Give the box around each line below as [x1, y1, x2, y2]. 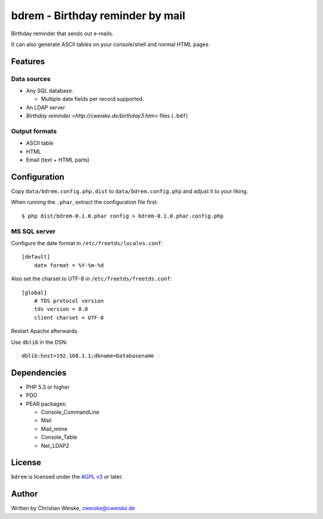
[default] [22, 254, 50, 260]
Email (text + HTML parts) [26, 156, 90, 164]
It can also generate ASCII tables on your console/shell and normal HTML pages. [11, 41, 211, 48]
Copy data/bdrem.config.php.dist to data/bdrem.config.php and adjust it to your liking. [11, 188, 248, 195]
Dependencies [11, 368, 67, 378]
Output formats [11, 127, 57, 136]
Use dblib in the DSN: [11, 338, 68, 346]
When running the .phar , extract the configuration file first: [11, 199, 159, 206]
